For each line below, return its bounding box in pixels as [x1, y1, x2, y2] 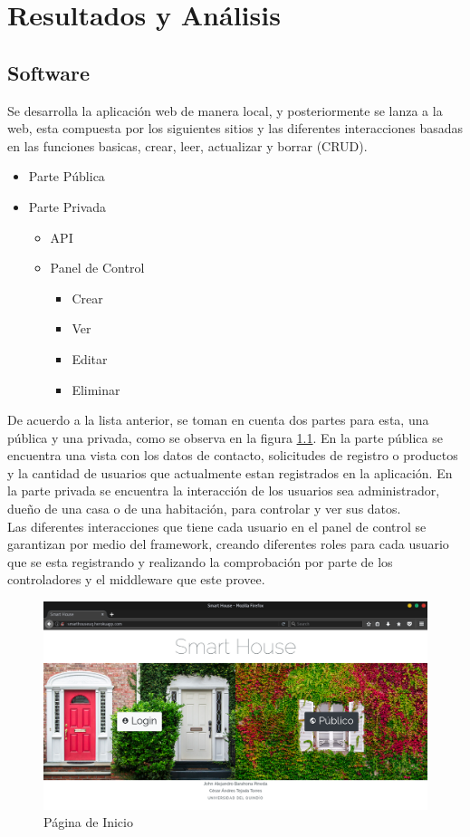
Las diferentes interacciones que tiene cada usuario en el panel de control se [7, 516, 427, 535]
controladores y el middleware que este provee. [7, 570, 265, 589]
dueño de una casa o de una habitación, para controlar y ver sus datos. [7, 499, 401, 518]
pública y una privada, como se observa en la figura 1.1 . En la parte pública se [7, 428, 443, 447]
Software [7, 58, 91, 86]
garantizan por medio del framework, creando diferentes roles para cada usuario [7, 534, 449, 553]
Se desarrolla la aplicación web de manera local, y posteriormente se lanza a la [7, 101, 443, 120]
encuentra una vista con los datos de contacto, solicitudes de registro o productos [7, 446, 458, 465]
